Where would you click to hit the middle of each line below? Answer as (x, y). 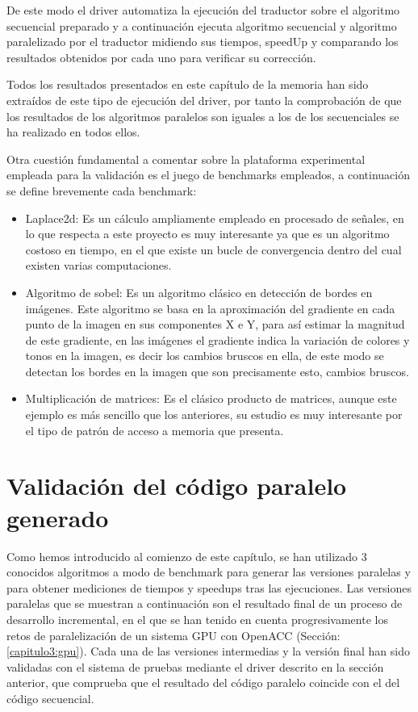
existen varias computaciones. (98, 265)
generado (58, 517)
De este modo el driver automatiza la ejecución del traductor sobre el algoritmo (203, 10)
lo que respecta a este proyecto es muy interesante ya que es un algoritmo (207, 234)
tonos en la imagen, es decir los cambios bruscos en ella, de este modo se (205, 356)
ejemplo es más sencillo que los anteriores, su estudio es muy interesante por (214, 415)
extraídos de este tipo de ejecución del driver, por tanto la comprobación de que (204, 100)
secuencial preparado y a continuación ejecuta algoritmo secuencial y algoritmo (202, 25)
